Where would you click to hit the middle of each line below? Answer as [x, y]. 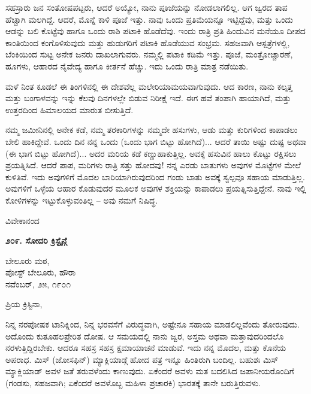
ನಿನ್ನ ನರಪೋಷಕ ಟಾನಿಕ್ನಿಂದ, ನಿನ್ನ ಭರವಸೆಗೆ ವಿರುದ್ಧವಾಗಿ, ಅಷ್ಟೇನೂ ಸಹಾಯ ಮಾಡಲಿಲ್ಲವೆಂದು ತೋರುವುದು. [153, 324]
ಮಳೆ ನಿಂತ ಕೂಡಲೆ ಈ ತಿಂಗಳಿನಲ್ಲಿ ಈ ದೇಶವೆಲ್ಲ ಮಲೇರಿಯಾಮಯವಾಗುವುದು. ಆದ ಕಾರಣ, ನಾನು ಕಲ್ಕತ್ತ [149, 86]
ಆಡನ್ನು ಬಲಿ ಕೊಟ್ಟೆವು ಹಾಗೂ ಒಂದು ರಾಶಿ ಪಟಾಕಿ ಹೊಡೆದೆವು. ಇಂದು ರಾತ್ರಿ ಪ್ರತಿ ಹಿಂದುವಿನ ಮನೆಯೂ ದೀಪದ [155, 31]
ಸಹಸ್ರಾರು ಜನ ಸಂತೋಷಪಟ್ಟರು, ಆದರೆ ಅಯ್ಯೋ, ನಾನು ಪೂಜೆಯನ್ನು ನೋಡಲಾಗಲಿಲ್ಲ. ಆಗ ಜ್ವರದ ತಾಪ [147, 7]
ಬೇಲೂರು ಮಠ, [28, 260]
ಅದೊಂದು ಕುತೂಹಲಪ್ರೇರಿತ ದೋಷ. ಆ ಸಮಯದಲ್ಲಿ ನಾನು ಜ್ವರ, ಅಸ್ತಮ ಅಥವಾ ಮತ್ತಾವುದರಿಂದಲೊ [145, 336]
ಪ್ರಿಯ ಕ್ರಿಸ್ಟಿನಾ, [24, 304]
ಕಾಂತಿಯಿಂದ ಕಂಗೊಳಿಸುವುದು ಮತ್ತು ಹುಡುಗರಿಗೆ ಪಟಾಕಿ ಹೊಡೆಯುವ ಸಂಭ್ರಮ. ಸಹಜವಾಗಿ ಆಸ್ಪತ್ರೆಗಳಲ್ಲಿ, [148, 42]
